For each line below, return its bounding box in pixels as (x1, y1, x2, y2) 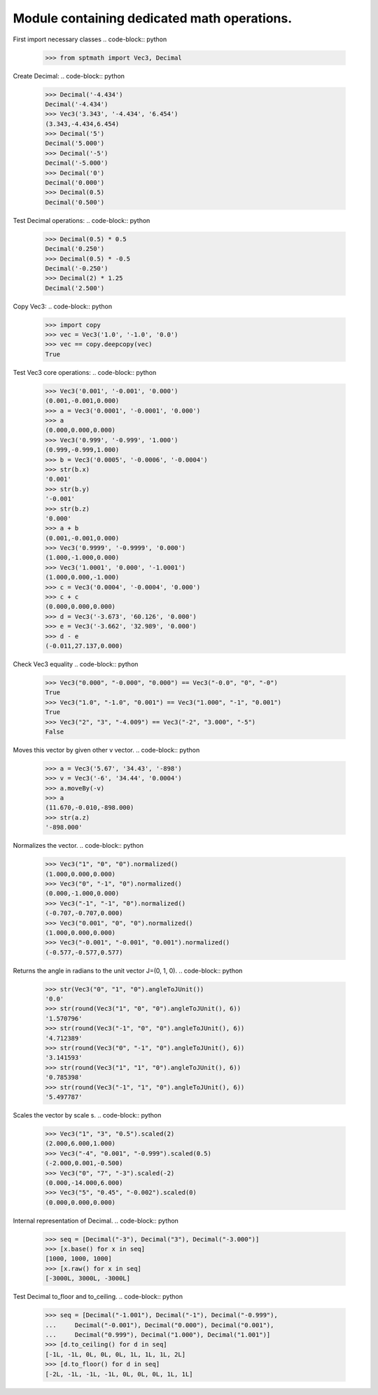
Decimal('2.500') (45, 284, 105, 292)
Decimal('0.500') (45, 198, 105, 206)
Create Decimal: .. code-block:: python (13, 71, 125, 80)
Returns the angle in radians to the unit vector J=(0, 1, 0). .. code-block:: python (13, 966, 243, 975)
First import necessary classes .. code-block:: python (13, 35, 167, 43)
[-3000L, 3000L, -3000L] (45, 1274, 131, 1282)
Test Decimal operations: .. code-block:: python (13, 216, 150, 224)
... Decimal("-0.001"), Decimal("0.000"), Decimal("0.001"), (45, 1321, 274, 1329)
